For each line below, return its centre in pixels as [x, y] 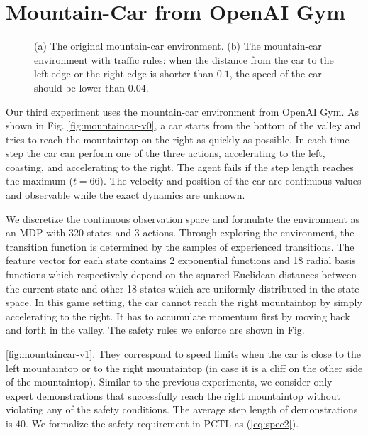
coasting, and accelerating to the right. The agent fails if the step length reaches [180, 167]
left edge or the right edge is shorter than [124, 73]
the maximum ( [39, 181]
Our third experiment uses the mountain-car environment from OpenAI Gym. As [182, 111]
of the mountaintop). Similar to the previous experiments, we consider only [169, 382]
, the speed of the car [275, 73]
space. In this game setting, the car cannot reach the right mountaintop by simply [184, 302]
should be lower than [80, 87]
